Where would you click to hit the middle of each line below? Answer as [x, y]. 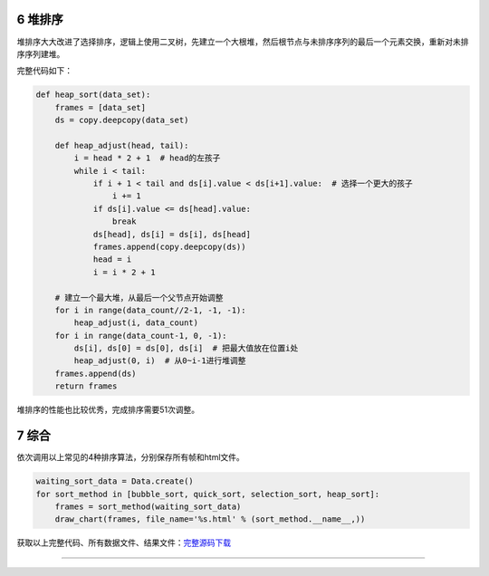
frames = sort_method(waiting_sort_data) [148, 506]
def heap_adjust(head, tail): [122, 145]
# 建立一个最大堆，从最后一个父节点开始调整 [139, 298]
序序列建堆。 [41, 53]
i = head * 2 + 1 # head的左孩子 [147, 158]
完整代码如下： [44, 71]
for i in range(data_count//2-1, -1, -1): [150, 310]
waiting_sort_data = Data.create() [115, 481]
